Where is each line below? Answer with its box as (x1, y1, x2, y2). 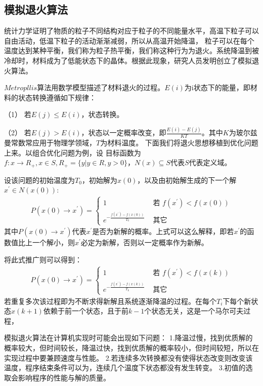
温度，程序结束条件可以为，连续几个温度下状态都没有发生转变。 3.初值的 (4, 362, 246, 373)
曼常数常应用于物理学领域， (4, 137, 96, 148)
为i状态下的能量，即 (184, 82, 250, 93)
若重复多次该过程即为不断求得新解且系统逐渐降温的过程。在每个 (4, 295, 216, 306)
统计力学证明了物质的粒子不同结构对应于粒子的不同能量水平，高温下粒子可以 (4, 25, 259, 36)
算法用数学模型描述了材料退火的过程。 (37, 82, 165, 93)
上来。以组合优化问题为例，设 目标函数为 (4, 147, 141, 158)
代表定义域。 (189, 157, 232, 168)
